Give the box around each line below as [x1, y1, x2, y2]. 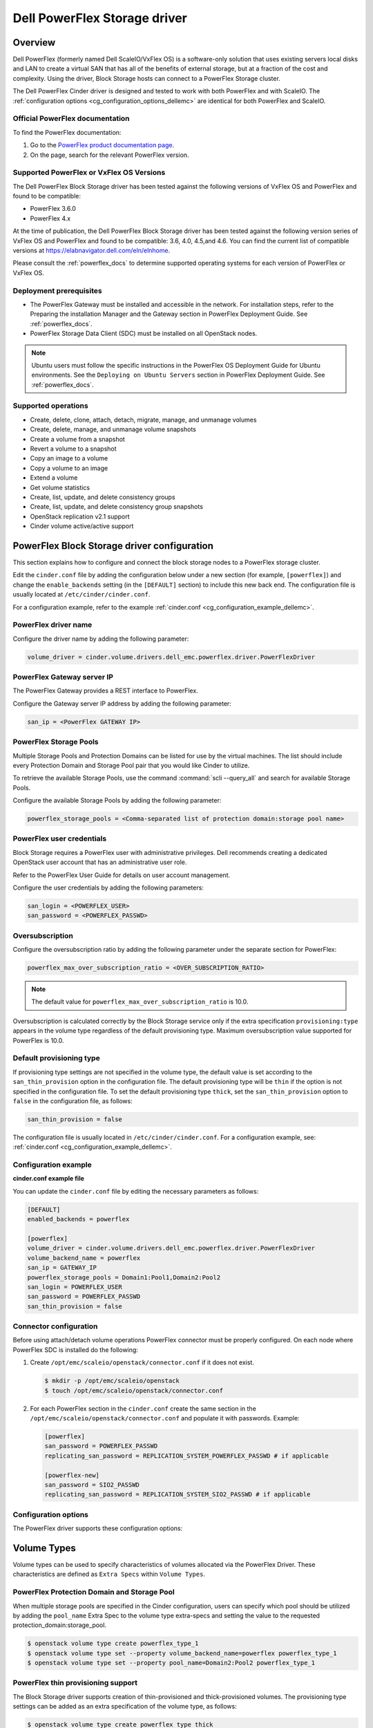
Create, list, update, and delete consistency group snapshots [30, 503, 204, 511]
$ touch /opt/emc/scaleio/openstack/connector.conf [44, 1387, 224, 1394]
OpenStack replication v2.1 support [30, 512, 131, 520]
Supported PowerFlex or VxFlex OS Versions [12, 168, 166, 178]
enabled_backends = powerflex [27, 1215, 130, 1223]
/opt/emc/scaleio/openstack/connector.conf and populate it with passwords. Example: [30, 1414, 300, 1422]
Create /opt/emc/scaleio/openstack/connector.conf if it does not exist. [30, 1358, 255, 1367]
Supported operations [12, 401, 89, 411]
